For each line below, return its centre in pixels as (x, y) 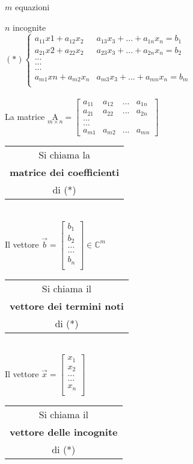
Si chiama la (64, 155)
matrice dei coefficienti (65, 172)
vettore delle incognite (64, 431)
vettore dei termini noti (67, 306)
